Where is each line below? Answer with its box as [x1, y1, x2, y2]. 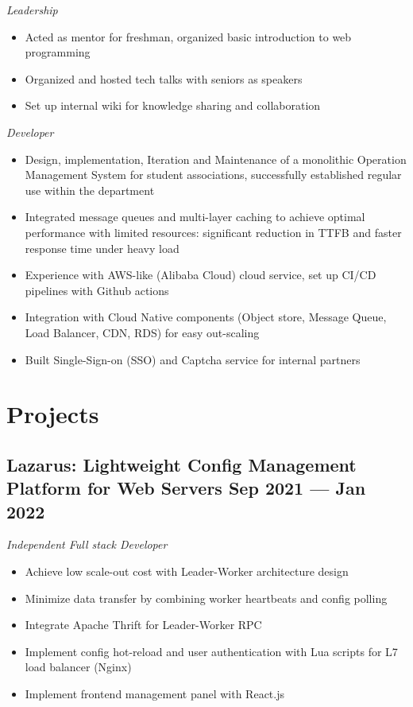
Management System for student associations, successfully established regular [25, 166, 402, 183]
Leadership [6, 2, 58, 17]
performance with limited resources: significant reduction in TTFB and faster [25, 223, 402, 240]
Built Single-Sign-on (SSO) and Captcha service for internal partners [25, 351, 361, 367]
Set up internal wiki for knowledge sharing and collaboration [25, 97, 321, 114]
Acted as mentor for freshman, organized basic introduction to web [25, 28, 352, 45]
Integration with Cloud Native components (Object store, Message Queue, [25, 309, 387, 325]
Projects [6, 398, 99, 430]
